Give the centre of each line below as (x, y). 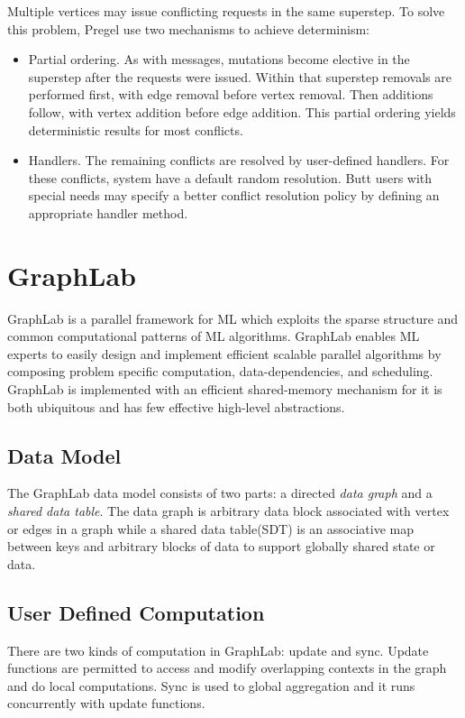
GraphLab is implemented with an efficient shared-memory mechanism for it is (225, 389)
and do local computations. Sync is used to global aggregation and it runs (211, 685)
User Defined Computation (136, 612)
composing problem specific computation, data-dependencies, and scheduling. (220, 371)
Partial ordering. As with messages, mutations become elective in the (219, 59)
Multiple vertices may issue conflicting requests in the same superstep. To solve (226, 11)
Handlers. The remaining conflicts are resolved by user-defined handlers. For (239, 160)
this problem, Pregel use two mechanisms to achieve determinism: (188, 28)
